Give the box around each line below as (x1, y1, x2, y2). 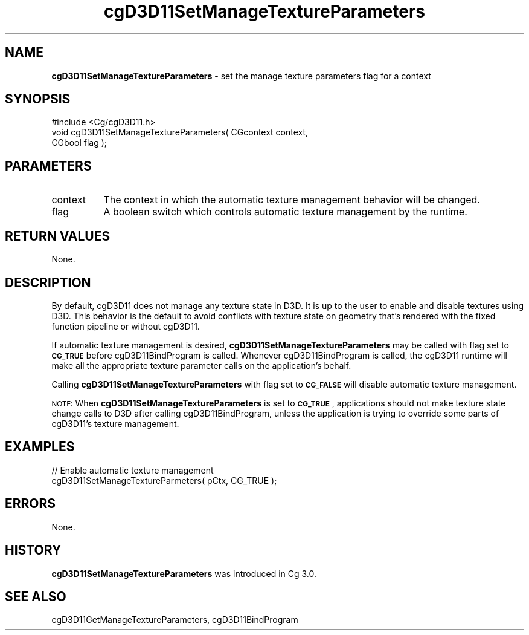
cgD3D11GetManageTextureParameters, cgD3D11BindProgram (51, 614, 298, 625)
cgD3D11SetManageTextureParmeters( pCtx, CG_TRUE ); (51, 475, 277, 486)
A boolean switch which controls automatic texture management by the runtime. (103, 206, 467, 218)
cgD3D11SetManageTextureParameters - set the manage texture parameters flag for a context (51, 70, 431, 81)
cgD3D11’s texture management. (51, 418, 179, 429)
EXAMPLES (5, 439, 75, 455)
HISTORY (5, 542, 62, 558)
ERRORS (5, 496, 56, 512)
